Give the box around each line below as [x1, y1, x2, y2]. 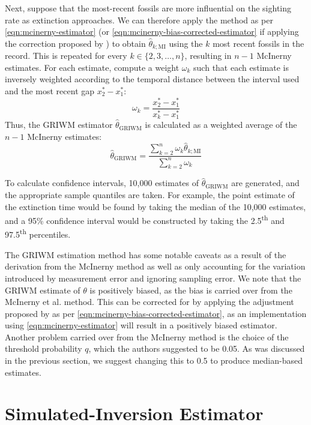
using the [169, 37, 203, 49]
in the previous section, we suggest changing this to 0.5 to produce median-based [5, 354, 303, 367]
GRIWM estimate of [5, 283, 80, 296]
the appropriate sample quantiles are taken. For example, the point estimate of [5, 188, 295, 201]
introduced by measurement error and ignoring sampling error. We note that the [5, 271, 301, 284]
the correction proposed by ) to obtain [5, 37, 146, 49]
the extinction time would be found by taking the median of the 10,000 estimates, [5, 200, 306, 212]
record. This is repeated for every [5, 49, 127, 62]
